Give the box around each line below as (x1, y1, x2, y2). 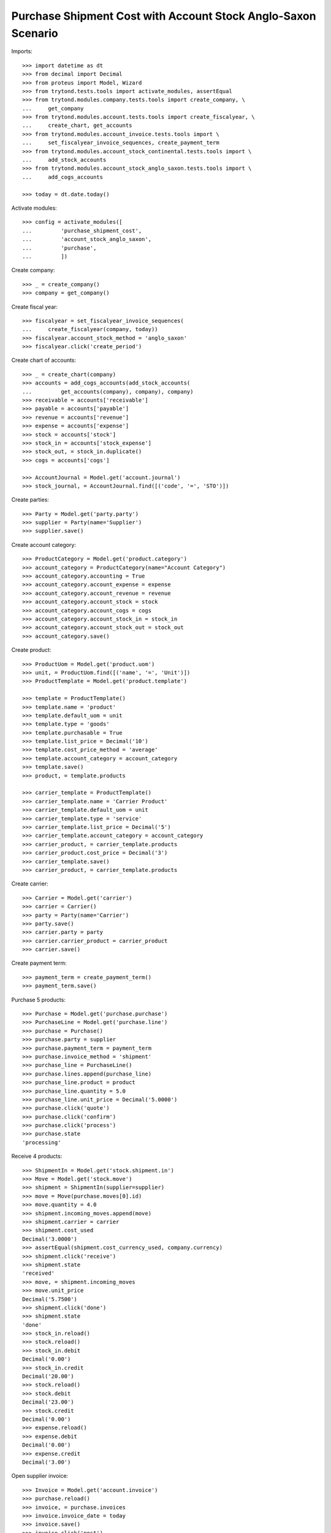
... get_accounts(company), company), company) (22, 388, 194, 395)
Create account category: (11, 541, 77, 548)
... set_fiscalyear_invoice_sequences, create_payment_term (22, 139, 220, 147)
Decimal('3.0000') (22, 1236, 78, 1242)
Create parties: (11, 496, 49, 503)
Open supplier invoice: (11, 1472, 69, 1480)
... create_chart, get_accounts (22, 122, 132, 129)
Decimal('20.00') (22, 1373, 74, 1380)
